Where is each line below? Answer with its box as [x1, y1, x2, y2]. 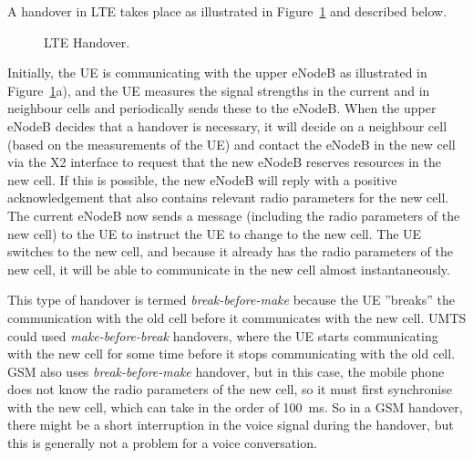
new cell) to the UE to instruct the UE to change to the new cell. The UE [7, 224, 422, 243]
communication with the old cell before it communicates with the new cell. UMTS [7, 307, 467, 327]
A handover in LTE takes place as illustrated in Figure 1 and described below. [7, 2, 447, 20]
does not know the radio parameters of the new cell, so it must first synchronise [7, 380, 452, 399]
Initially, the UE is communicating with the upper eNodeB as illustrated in [7, 63, 427, 82]
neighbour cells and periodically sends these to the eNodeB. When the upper [7, 99, 437, 118]
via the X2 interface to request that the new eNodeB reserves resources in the [7, 152, 441, 172]
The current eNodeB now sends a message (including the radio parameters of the [7, 205, 460, 224]
